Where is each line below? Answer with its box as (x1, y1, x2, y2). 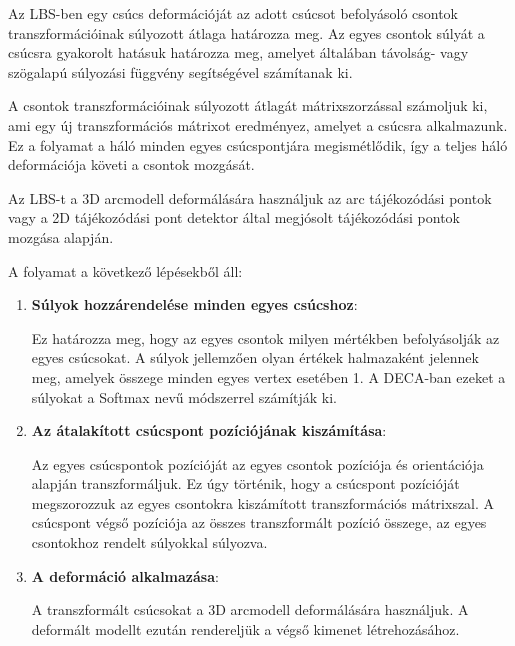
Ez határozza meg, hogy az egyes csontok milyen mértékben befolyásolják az (31, 327, 500, 348)
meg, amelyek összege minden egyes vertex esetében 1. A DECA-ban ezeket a (31, 366, 506, 387)
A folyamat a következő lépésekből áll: (8, 260, 243, 281)
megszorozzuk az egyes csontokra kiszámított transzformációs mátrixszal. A (31, 492, 495, 513)
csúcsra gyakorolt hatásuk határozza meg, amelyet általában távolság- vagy (8, 42, 469, 63)
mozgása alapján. (8, 226, 114, 247)
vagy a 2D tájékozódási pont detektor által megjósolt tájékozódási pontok (8, 207, 460, 228)
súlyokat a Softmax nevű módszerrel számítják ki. (31, 386, 337, 407)
